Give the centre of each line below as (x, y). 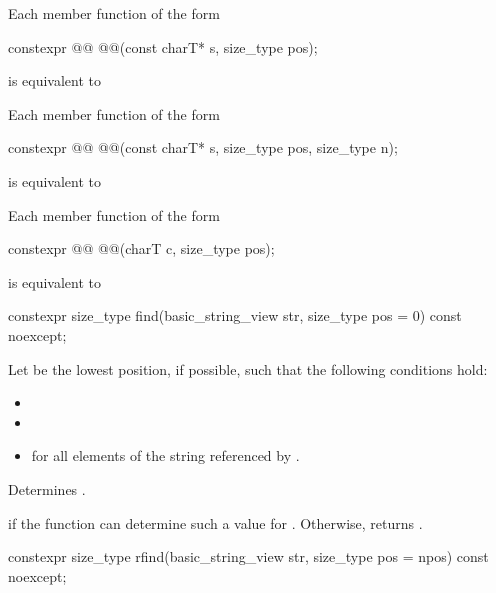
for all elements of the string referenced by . (165, 455)
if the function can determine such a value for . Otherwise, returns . (215, 522)
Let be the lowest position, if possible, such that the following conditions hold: (248, 368)
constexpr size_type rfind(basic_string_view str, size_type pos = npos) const (248, 556)
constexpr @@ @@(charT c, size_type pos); (141, 248)
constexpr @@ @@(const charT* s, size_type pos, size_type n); (203, 147)
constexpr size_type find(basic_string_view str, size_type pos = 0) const (235, 315)
